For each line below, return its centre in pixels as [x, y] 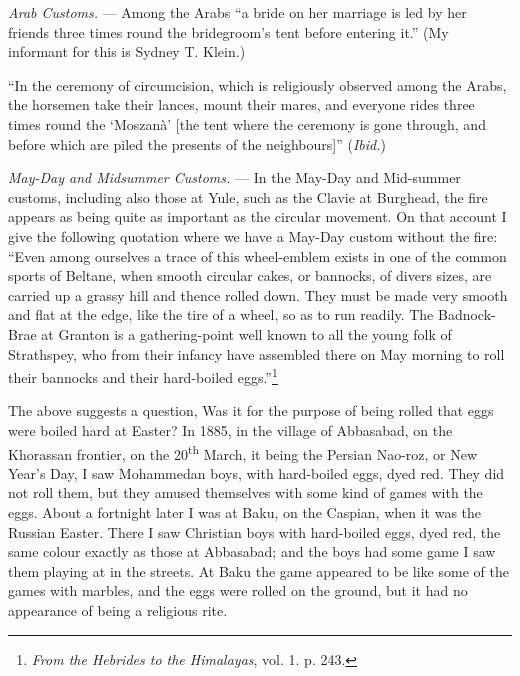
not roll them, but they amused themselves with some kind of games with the [245, 492]
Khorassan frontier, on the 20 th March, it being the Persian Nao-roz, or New [243, 452]
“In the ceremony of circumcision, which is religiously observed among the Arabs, [257, 84]
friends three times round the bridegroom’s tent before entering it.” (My [228, 31]
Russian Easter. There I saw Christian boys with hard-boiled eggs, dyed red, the [254, 531]
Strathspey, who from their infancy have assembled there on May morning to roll [256, 353]
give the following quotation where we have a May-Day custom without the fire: [253, 235]
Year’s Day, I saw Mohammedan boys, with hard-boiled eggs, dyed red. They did [256, 472]
